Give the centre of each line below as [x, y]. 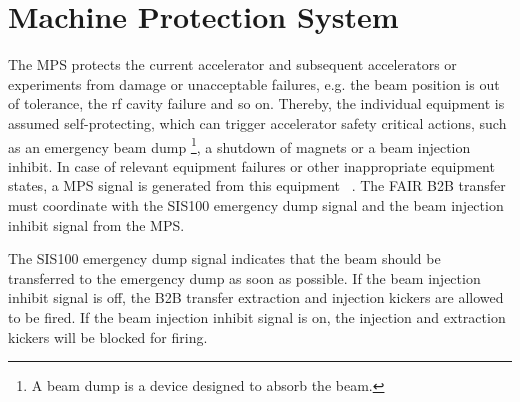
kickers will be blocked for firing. [108, 336]
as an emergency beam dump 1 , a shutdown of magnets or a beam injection [239, 145]
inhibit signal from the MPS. [96, 224]
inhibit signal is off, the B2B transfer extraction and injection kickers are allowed [256, 297]
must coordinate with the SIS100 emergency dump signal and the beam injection [256, 204]
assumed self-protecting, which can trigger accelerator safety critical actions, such [257, 122]
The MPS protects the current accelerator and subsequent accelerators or [232, 64]
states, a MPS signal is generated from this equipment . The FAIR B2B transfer [257, 185]
